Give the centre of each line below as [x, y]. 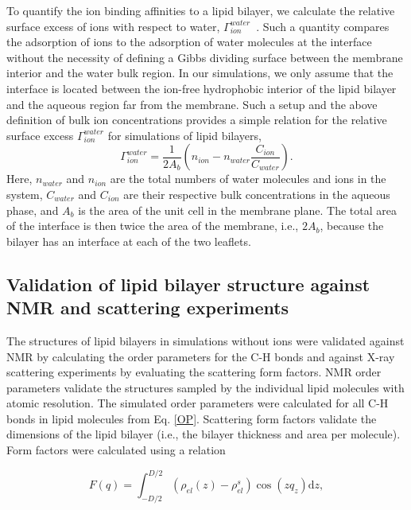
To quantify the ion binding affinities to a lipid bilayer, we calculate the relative [201, 10]
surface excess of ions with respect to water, [113, 26]
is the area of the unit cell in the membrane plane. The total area [237, 210]
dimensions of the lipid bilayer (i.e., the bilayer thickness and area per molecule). [204, 434]
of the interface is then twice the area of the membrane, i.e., [153, 226]
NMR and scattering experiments [148, 308]
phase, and [33, 210]
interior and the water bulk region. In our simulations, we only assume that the [200, 73]
